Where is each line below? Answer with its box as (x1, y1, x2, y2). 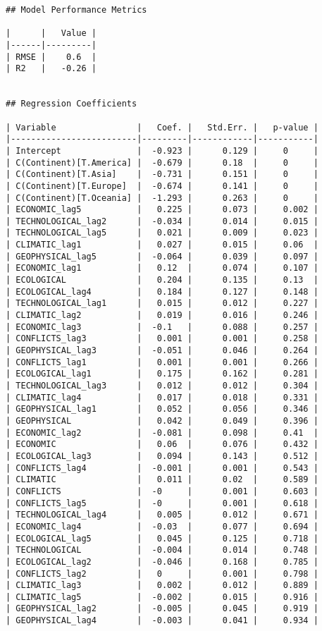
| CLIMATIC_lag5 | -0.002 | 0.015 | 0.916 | (6, 592, 318, 602)
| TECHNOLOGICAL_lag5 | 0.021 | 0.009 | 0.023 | (6, 228, 318, 238)
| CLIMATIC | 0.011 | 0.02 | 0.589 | (6, 474, 318, 485)
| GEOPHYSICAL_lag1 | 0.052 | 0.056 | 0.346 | (6, 404, 318, 415)
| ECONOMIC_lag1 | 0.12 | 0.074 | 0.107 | (6, 263, 318, 274)
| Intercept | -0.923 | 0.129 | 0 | (6, 145, 318, 156)
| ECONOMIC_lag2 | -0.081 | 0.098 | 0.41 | (6, 427, 318, 438)
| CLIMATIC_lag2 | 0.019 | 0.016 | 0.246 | (6, 310, 318, 321)
